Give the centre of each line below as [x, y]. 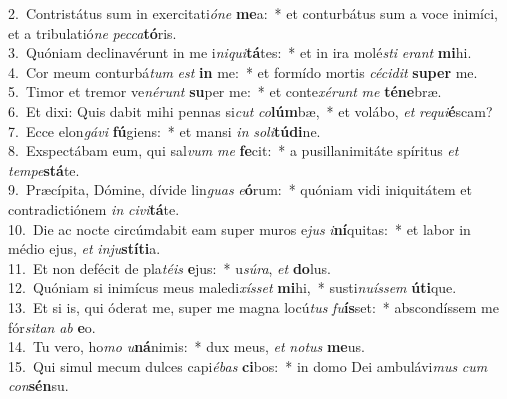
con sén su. [38, 385]
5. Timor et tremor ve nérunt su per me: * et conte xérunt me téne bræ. [225, 91]
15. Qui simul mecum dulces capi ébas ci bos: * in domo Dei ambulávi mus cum [248, 365]
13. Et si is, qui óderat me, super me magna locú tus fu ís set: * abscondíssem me [253, 306]
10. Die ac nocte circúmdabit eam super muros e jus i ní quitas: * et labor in [239, 228]
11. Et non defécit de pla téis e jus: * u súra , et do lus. [169, 267]
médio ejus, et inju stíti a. [84, 248]
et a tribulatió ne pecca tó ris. [92, 32]
